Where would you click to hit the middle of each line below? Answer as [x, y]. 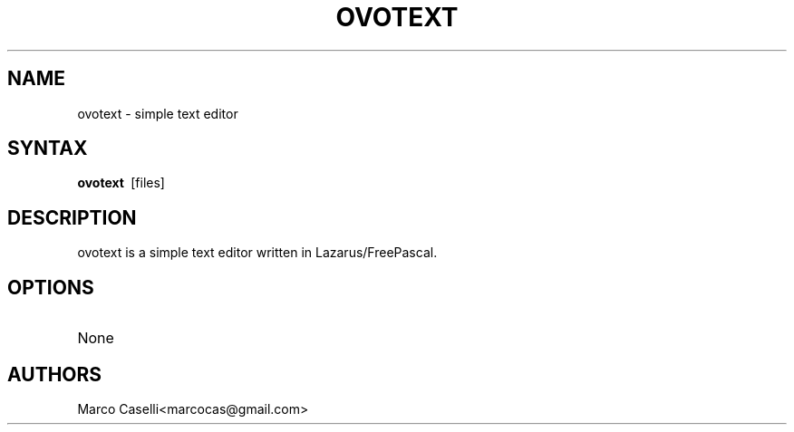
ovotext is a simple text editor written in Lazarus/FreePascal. [257, 253]
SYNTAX [48, 149]
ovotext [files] [121, 183]
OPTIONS [51, 287]
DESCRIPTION [72, 217]
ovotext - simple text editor [158, 113]
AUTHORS [55, 374]
